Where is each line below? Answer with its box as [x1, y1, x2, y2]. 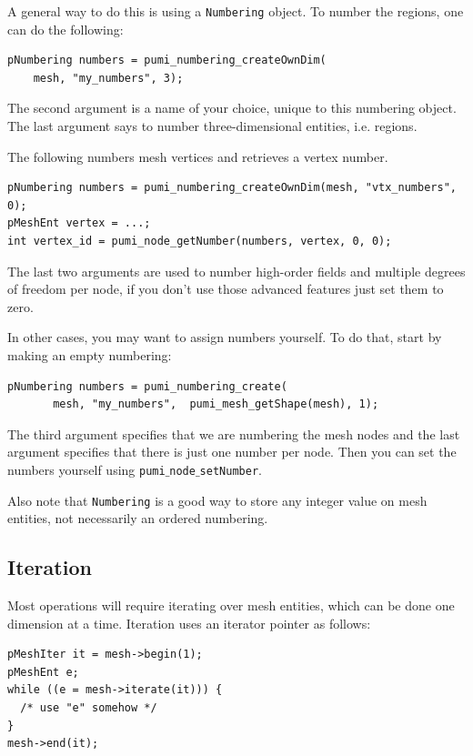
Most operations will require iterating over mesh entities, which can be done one [7, 596, 455, 615]
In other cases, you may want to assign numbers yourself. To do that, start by [7, 328, 442, 347]
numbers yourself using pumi [7, 459, 166, 479]
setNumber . [199, 459, 262, 479]
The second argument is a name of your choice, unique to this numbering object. [7, 98, 457, 117]
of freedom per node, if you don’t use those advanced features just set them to [7, 279, 444, 298]
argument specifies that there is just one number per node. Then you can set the [7, 442, 457, 461]
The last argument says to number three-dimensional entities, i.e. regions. [7, 116, 418, 136]
